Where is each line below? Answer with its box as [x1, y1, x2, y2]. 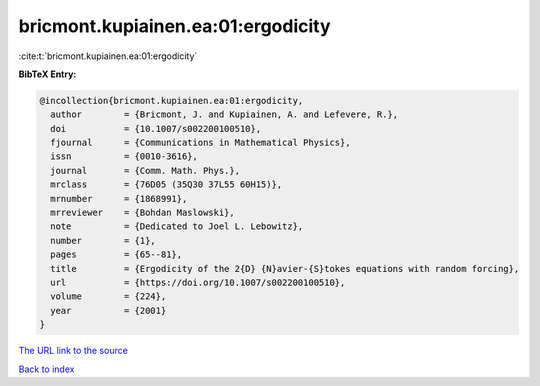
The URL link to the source [18, 345, 129, 357]
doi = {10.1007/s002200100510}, [50, 123, 262, 134]
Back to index [18, 363, 75, 375]
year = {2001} [50, 305, 167, 316]
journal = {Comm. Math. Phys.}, [50, 165, 240, 176]
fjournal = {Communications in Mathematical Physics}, [50, 137, 351, 149]
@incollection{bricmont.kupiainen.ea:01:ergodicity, [39, 95, 304, 106]
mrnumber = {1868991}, [50, 193, 188, 204]
